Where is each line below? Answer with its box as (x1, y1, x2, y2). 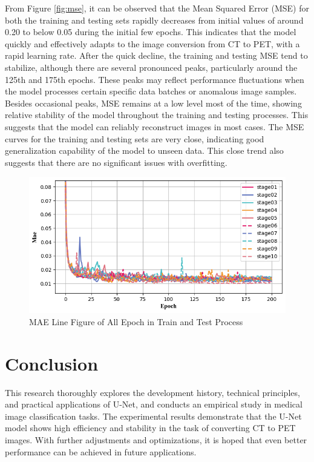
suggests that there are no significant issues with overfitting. (5, 156, 227, 168)
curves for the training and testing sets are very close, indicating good (5, 132, 264, 145)
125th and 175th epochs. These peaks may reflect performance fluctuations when (5, 73, 304, 85)
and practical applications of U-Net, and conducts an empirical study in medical (5, 398, 303, 411)
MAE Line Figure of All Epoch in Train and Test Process (29, 315, 243, 328)
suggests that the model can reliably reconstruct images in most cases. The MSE (5, 120, 304, 133)
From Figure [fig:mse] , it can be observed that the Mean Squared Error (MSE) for (5, 2, 309, 14)
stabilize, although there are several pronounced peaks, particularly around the (5, 61, 298, 73)
